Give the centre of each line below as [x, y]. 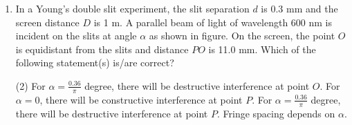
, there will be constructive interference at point [141, 99]
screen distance [47, 22]
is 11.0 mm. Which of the [262, 49]
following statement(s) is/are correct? [95, 62]
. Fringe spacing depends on [276, 113]
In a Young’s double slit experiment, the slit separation [132, 8]
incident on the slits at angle [76, 36]
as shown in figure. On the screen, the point [242, 36]
